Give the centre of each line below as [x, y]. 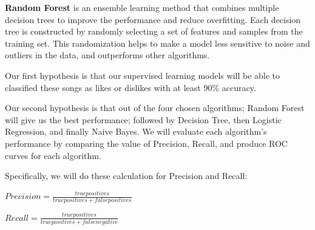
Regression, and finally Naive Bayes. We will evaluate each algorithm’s [136, 131]
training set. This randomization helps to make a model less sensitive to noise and [157, 43]
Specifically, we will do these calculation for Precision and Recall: [126, 176]
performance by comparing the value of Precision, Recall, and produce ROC [146, 143]
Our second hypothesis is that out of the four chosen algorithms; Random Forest [155, 108]
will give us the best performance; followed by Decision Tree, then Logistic [143, 119]
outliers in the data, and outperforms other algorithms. [107, 55]
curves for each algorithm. [53, 155]
